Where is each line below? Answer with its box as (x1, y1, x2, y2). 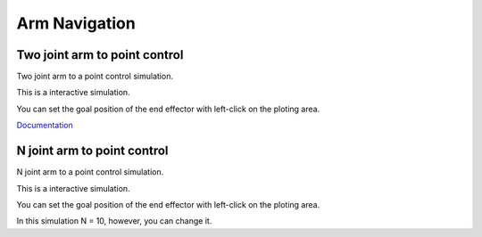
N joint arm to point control (16, 143, 169, 159)
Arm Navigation (16, 13, 136, 33)
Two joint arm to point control (16, 47, 184, 62)
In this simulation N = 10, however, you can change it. (16, 216, 212, 226)
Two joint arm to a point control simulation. (16, 71, 174, 82)
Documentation (16, 120, 73, 131)
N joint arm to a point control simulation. (16, 167, 164, 177)
